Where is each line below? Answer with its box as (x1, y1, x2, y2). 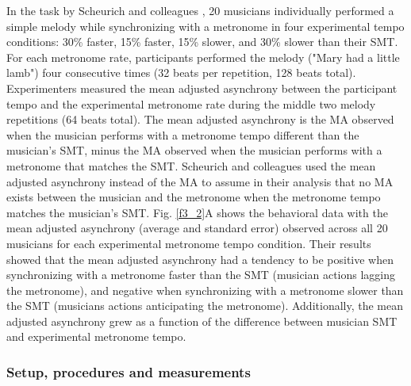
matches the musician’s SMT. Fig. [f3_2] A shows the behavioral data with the (6, 204, 388, 220)
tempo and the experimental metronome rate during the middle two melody (6, 95, 376, 112)
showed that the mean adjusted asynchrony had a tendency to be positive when (6, 250, 394, 267)
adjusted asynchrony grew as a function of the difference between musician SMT (6, 312, 398, 329)
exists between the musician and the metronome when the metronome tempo (6, 189, 381, 205)
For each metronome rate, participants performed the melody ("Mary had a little (6, 48, 400, 65)
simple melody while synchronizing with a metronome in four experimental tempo (6, 17, 405, 34)
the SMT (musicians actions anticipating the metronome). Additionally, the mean (6, 297, 404, 314)
